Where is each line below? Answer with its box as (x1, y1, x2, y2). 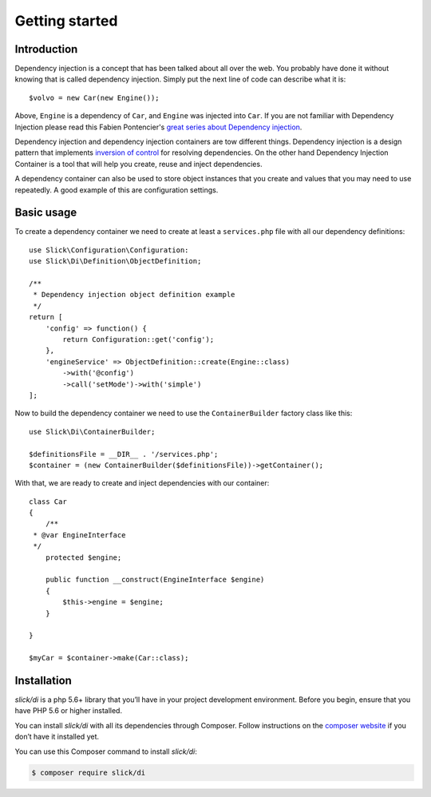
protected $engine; (45, 553, 122, 562)
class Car (29, 497, 67, 506)
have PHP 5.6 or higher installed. (14, 706, 123, 716)
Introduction (14, 42, 78, 56)
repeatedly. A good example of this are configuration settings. (14, 184, 219, 195)
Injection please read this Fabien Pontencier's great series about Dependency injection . (14, 122, 302, 132)
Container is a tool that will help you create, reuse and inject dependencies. (14, 159, 263, 169)
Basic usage (14, 206, 77, 220)
